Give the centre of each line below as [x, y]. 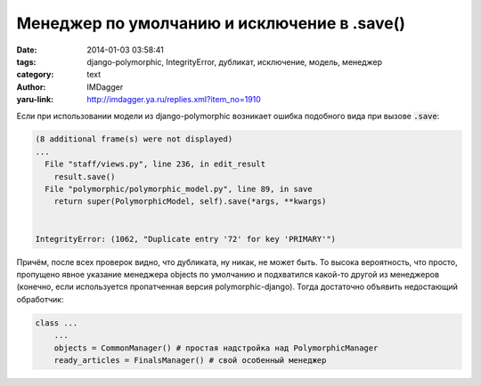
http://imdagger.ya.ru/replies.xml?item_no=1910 [174, 100]
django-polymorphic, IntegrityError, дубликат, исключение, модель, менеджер [235, 61]
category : [35, 75]
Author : [31, 87]
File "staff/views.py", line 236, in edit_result [155, 164]
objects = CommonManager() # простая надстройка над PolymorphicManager [216, 348]
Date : [27, 50]
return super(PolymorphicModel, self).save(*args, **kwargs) [190, 201]
